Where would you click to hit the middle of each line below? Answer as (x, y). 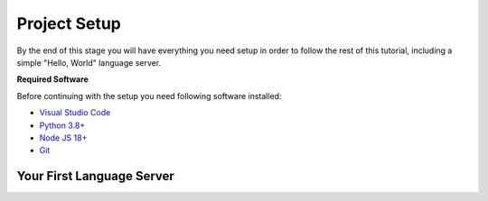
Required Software (53, 79)
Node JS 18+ (63, 137)
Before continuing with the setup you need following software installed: (149, 96)
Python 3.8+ (62, 125)
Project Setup (69, 23)
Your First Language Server (96, 176)
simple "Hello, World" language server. (89, 62)
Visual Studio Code (75, 113)
